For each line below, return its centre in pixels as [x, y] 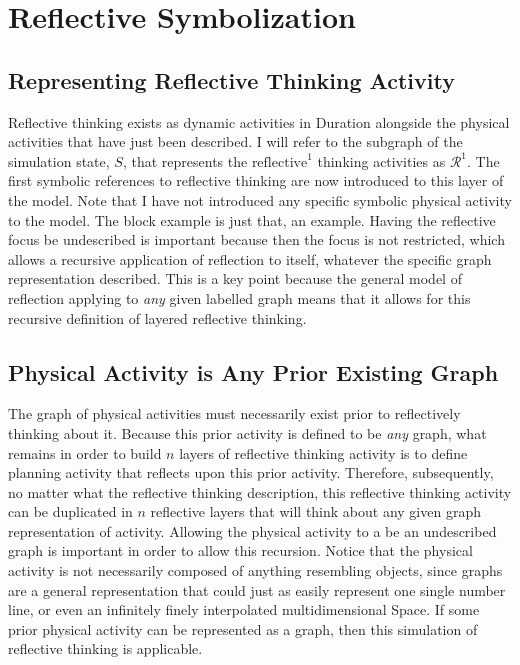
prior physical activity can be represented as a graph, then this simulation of [243, 628]
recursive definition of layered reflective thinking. [157, 317]
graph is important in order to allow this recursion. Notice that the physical [240, 550]
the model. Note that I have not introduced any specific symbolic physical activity [260, 199]
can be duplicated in [70, 511]
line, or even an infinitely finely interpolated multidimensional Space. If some [244, 609]
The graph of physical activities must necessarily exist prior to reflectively [234, 413]
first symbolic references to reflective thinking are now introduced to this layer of [256, 180]
